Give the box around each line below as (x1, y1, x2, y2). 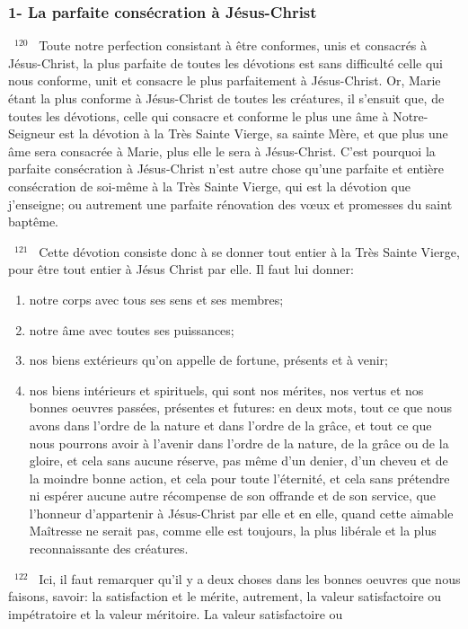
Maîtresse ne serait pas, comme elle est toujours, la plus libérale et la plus (29, 521, 437, 540)
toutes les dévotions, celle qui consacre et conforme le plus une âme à (8, 106, 389, 125)
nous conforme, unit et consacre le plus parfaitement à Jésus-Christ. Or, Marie (8, 71, 441, 90)
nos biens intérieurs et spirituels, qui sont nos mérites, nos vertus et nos (29, 380, 424, 399)
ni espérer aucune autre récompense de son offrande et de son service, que (29, 486, 436, 505)
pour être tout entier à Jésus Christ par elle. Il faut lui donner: (8, 260, 354, 279)
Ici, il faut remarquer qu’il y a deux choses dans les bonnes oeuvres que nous (39, 569, 461, 588)
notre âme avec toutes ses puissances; (29, 320, 234, 339)
